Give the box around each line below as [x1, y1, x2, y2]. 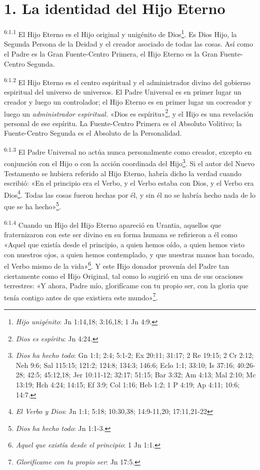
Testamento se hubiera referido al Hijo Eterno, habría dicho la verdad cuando [4, 168, 241, 178]
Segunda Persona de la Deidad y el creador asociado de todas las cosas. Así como [4, 39, 253, 49]
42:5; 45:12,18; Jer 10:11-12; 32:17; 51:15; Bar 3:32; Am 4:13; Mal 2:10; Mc [27, 369, 256, 380]
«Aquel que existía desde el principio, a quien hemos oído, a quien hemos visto [4, 239, 245, 250]
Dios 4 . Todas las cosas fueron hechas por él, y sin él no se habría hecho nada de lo [4, 188, 255, 200]
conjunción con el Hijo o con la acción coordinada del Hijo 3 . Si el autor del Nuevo [4, 157, 255, 168]
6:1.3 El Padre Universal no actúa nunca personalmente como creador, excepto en [4, 145, 252, 157]
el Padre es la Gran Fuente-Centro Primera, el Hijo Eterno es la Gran [4, 48, 218, 59]
